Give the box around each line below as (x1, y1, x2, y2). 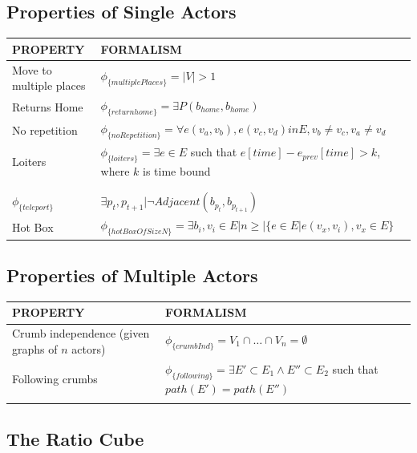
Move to (12, 61, 52, 78)
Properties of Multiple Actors (6, 263, 258, 288)
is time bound (143, 162, 211, 179)
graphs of (12, 340, 58, 357)
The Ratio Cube (6, 427, 144, 451)
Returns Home (12, 99, 83, 115)
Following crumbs (12, 370, 98, 386)
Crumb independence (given (12, 325, 150, 342)
